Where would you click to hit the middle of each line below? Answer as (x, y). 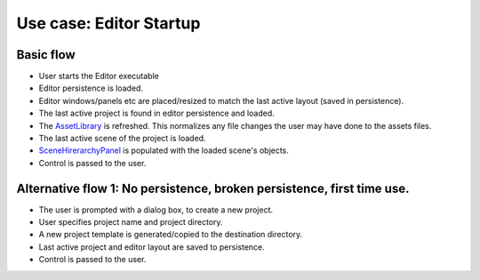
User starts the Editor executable (99, 76)
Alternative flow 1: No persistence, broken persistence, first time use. (213, 188)
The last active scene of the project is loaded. (122, 139)
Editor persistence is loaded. (91, 88)
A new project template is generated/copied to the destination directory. (171, 235)
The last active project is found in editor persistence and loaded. (156, 113)
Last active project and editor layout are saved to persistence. (152, 247)
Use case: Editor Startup (108, 23)
